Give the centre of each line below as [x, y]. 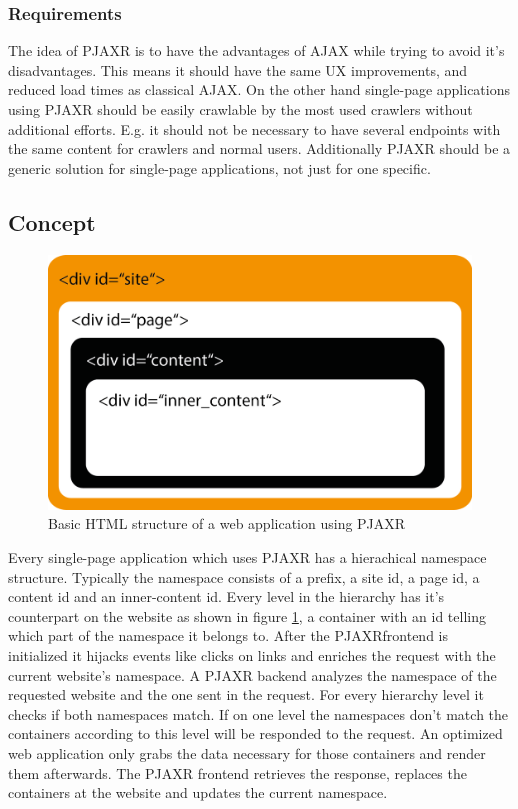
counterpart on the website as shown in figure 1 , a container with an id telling [247, 615]
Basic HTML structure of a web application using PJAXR [227, 523]
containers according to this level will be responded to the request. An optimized [255, 733]
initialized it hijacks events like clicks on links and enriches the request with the [252, 655]
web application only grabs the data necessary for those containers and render [247, 753]
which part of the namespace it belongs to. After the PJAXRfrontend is [228, 635]
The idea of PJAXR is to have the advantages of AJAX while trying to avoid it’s [256, 50]
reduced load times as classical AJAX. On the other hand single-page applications [259, 89]
